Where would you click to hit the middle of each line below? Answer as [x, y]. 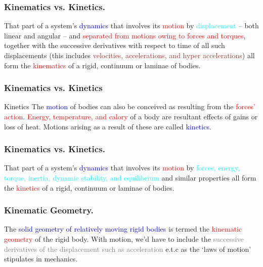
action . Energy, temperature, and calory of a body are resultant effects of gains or [131, 116]
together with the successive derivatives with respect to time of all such [115, 45]
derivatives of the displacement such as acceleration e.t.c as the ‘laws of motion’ [128, 249]
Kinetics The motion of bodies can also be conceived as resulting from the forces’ [130, 106]
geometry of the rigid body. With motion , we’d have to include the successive [124, 239]
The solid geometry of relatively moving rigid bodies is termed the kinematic [123, 229]
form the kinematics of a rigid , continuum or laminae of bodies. [102, 65]
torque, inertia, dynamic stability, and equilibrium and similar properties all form [130, 177]
